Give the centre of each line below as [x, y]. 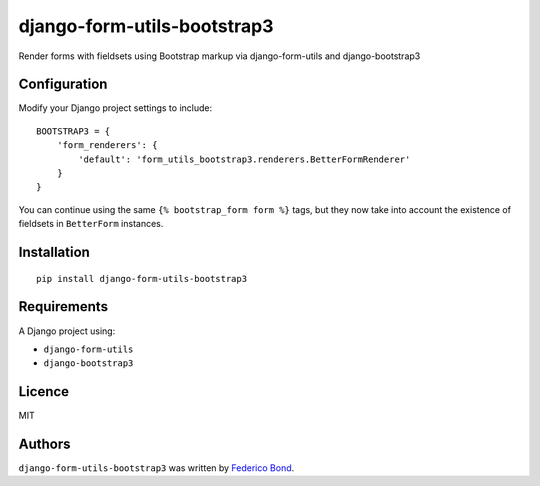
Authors [44, 444]
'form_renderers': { [107, 145]
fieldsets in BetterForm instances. [91, 224]
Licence [44, 391]
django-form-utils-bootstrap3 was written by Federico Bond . [156, 468]
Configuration [63, 84]
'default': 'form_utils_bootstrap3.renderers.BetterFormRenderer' [244, 159]
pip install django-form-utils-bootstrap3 [142, 278]
